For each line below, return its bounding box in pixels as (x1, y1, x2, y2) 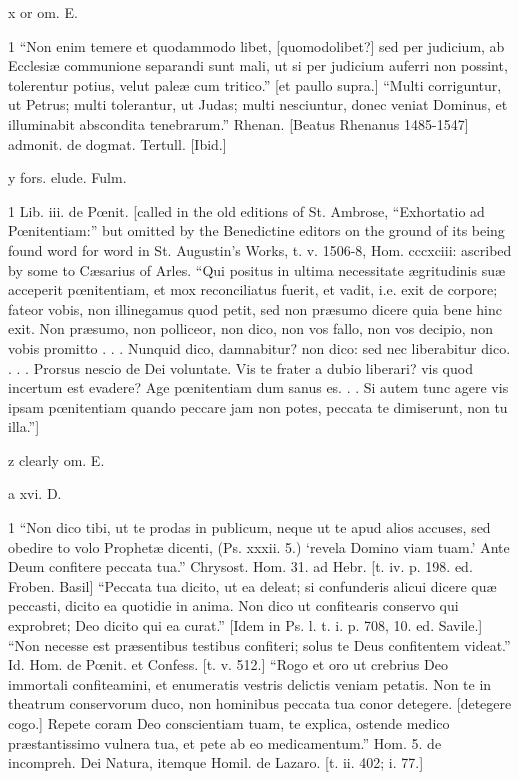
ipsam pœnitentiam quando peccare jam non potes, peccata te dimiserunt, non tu (8, 396, 508, 417)
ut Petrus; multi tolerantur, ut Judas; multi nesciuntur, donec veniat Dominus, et (8, 94, 508, 115)
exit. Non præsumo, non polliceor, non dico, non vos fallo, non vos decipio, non (8, 318, 493, 339)
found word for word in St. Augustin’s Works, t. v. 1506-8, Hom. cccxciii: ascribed (8, 239, 512, 260)
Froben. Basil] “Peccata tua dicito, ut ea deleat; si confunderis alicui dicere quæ (8, 575, 497, 596)
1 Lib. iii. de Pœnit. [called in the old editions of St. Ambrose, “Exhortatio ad (8, 200, 485, 221)
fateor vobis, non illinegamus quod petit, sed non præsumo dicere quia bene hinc (8, 298, 502, 319)
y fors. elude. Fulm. (8, 167, 127, 188)
